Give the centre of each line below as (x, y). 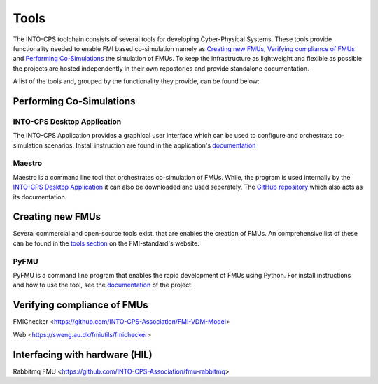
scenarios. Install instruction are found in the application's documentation (150, 145)
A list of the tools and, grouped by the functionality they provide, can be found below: (136, 81)
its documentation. (40, 197)
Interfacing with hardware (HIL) (83, 354)
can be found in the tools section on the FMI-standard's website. (106, 243)
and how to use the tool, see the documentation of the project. (103, 285)
